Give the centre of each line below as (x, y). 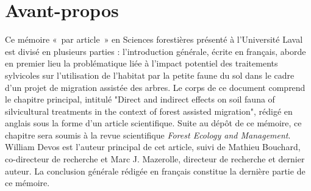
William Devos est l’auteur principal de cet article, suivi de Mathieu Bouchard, (153, 147)
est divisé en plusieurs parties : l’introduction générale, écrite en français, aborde (155, 51)
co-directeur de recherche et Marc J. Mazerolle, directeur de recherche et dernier (155, 159)
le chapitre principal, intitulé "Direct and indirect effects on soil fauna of (140, 99)
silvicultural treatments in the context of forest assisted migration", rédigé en (149, 111)
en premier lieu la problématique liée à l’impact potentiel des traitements (141, 63)
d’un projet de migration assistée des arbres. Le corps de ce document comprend (155, 87)
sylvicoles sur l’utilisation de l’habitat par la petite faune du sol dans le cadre (150, 75)
